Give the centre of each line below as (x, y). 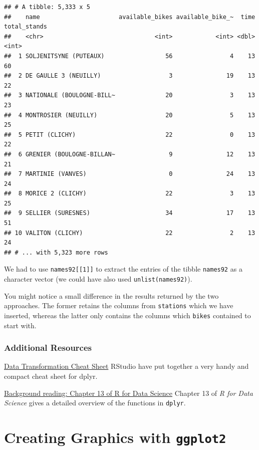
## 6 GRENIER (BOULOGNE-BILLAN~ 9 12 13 (130, 154)
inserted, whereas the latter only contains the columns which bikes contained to (127, 315)
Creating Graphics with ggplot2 (115, 437)
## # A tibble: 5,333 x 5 (47, 7)
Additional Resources (48, 348)
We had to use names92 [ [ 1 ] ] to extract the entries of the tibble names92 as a (123, 269)
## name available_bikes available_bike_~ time (130, 17)
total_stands (26, 27)
